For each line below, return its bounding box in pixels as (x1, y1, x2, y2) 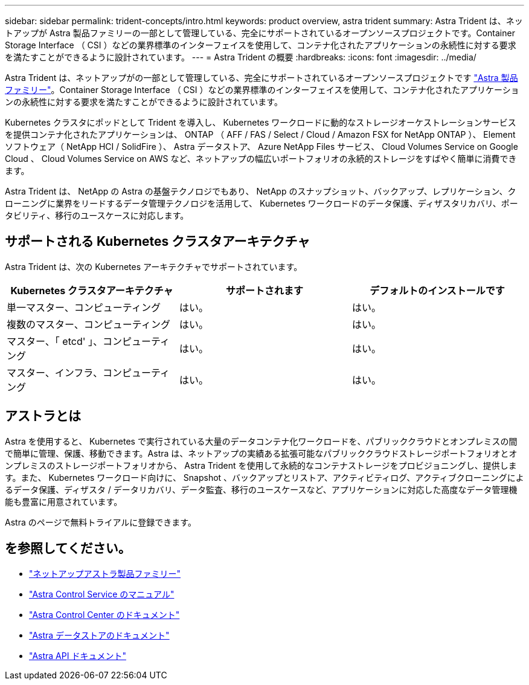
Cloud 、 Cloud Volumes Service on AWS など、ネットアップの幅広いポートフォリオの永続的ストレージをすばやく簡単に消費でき (5, 153, 517, 164)
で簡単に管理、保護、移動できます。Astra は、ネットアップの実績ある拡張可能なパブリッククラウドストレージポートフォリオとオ (5, 448, 518, 458)
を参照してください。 (5, 541, 131, 556)
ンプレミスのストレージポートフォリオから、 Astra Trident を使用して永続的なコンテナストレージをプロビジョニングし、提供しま (5, 460, 517, 471)
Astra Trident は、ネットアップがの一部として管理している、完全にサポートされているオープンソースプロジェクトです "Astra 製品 (5, 72, 518, 83)
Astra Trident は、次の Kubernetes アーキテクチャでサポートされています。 (5, 261, 303, 272)
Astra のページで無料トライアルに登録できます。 (5, 516, 196, 527)
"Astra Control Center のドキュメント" (29, 609, 180, 620)
